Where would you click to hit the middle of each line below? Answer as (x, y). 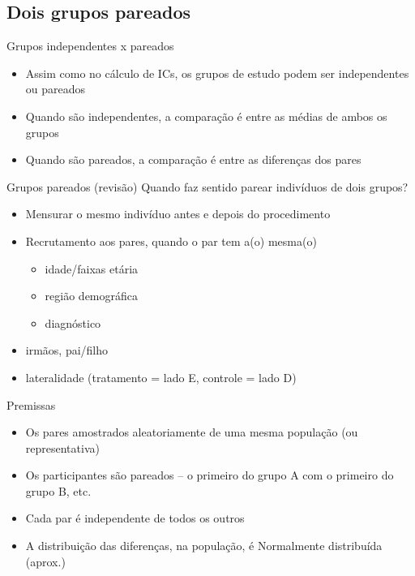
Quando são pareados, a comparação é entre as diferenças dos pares (193, 159)
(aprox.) (45, 561)
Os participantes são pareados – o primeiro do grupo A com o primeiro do (210, 475)
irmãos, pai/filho (67, 350)
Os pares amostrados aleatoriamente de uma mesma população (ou (192, 432)
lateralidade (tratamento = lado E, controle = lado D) (161, 377)
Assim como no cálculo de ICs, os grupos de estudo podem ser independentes (217, 73)
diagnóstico (73, 322)
